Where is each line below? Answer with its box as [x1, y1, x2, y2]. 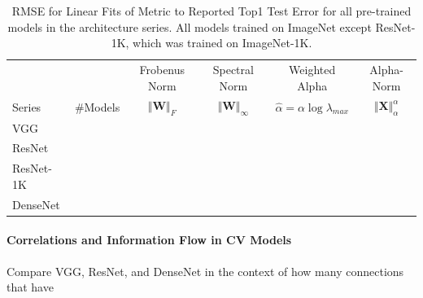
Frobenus [139, 61, 185, 78]
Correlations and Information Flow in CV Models [7, 231, 292, 248]
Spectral [212, 61, 254, 78]
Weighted [289, 61, 336, 78]
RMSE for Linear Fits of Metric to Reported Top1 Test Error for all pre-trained [11, 2, 412, 19]
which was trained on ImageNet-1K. [133, 34, 312, 51]
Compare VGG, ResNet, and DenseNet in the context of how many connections [7, 262, 404, 279]
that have [7, 278, 54, 296]
